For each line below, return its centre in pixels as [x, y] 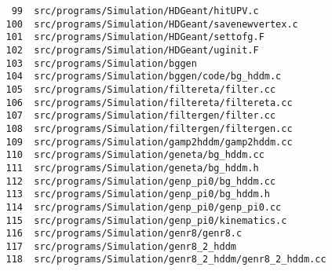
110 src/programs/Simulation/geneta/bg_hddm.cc [135, 155]
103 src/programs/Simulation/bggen [101, 63]
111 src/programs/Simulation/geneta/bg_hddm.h [132, 168]
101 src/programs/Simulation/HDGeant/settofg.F [135, 37]
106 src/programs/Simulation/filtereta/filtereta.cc [149, 103]
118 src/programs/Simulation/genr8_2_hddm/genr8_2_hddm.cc [166, 260]
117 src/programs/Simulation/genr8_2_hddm [121, 246]
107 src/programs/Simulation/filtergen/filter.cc [141, 116]
